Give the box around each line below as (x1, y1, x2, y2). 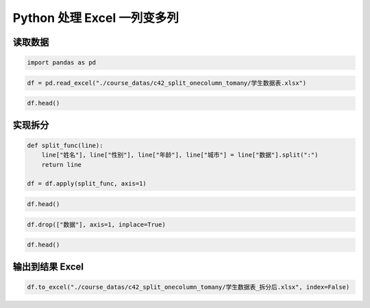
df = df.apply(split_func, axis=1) (27, 180, 147, 188)
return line (41, 161, 82, 168)
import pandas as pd (27, 59, 96, 66)
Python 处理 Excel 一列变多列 (12, 10, 180, 25)
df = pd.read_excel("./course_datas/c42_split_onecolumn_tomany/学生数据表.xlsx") (27, 79, 307, 87)
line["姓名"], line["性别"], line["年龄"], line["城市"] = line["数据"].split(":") (41, 151, 319, 159)
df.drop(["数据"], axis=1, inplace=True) (27, 220, 166, 229)
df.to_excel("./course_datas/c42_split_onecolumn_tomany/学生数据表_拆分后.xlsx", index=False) (27, 283, 350, 291)
